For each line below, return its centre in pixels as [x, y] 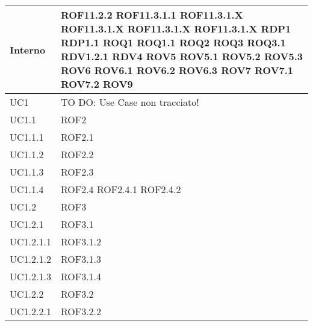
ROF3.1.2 [81, 241]
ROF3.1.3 [81, 259]
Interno [28, 49]
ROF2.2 [77, 154]
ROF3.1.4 [81, 276]
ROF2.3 [77, 172]
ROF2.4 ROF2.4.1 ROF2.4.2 [121, 189]
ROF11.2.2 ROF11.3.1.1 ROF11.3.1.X [152, 15]
